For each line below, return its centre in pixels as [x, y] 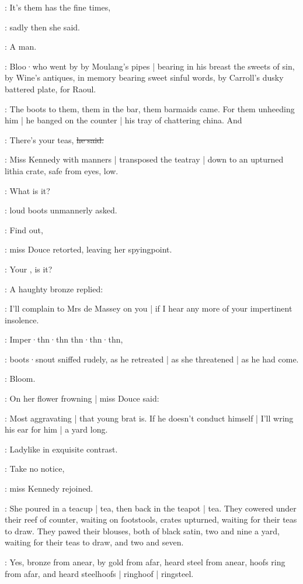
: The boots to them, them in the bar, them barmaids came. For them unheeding [150, 108]
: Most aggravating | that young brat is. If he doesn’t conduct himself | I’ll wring [149, 418]
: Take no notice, [35, 469]
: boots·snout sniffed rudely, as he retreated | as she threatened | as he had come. [152, 359]
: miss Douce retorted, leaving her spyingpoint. [88, 249]
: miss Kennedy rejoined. [49, 488]
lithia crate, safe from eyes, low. [62, 170]
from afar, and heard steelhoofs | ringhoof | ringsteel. [99, 573]
